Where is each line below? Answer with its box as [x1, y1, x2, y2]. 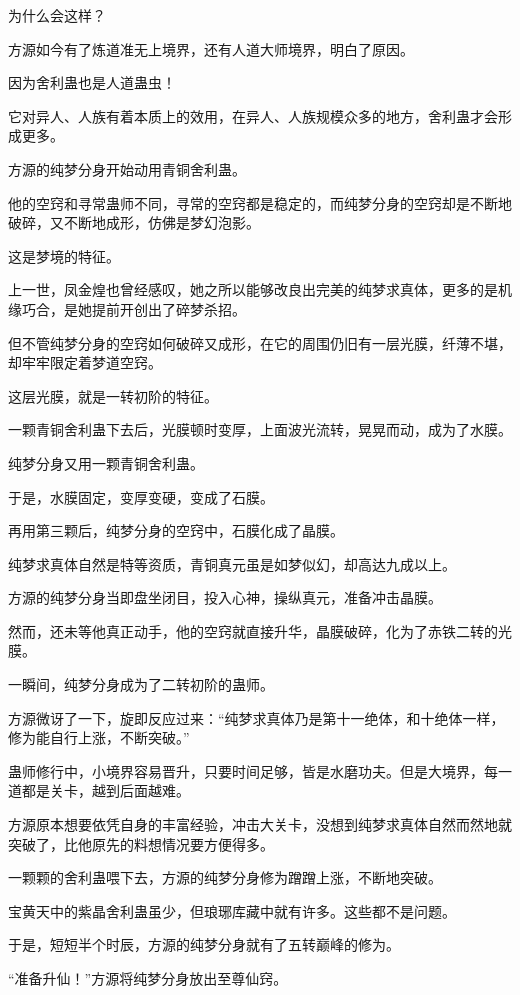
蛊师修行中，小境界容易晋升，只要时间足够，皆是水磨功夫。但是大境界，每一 [8, 760, 512, 781]
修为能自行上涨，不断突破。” [8, 727, 190, 748]
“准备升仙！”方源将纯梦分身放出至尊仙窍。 [8, 968, 288, 988]
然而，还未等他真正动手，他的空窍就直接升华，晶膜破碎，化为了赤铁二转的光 [8, 620, 512, 641]
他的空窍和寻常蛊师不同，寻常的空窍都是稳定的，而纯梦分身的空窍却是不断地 [8, 192, 512, 213]
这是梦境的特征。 [8, 245, 120, 266]
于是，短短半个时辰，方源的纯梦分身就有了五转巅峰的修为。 [8, 934, 400, 955]
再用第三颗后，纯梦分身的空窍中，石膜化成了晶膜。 [8, 520, 344, 541]
